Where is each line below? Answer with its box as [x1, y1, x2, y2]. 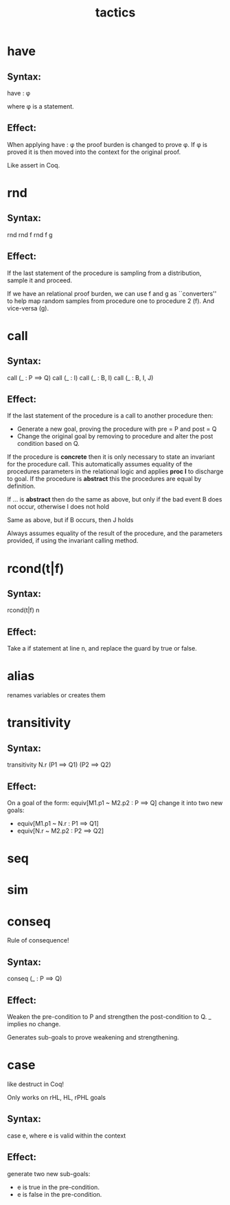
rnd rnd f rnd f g [7, 230, 53, 238]
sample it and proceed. [7, 276, 73, 284]
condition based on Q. [16, 440, 80, 448]
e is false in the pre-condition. [16, 1190, 102, 1198]
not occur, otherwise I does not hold [7, 503, 110, 511]
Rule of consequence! [7, 936, 69, 945]
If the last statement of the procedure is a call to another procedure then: [7, 412, 214, 420]
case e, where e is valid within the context [7, 1131, 126, 1140]
